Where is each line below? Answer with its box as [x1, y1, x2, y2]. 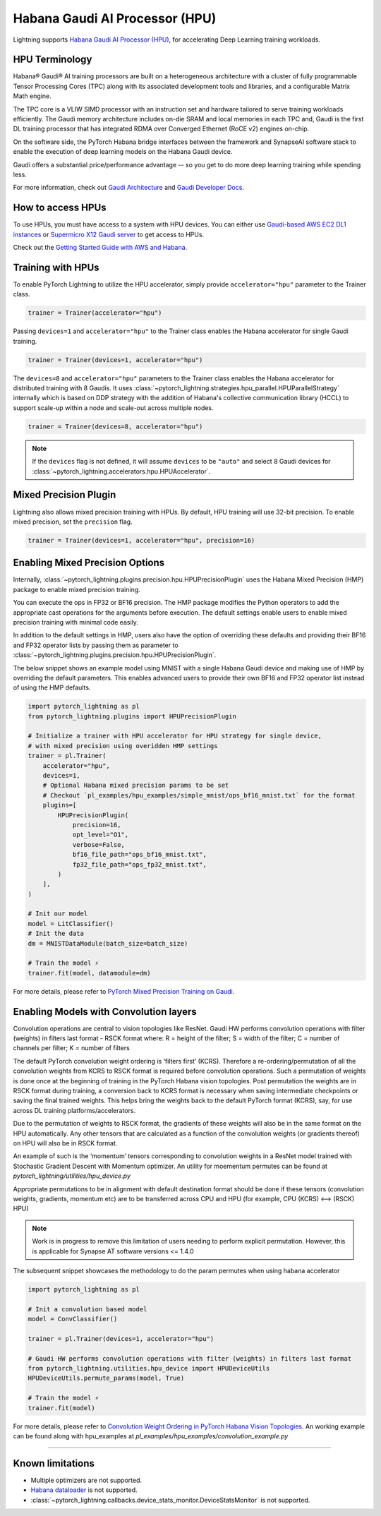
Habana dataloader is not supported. [30, 1486, 138, 1494]
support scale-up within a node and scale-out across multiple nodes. [13, 403, 214, 412]
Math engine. [13, 92, 52, 100]
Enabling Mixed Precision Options [13, 557, 165, 569]
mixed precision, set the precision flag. [13, 517, 133, 526]
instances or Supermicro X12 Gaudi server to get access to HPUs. [13, 230, 205, 239]
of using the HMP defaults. [13, 683, 91, 692]
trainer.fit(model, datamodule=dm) [28, 969, 151, 977]
